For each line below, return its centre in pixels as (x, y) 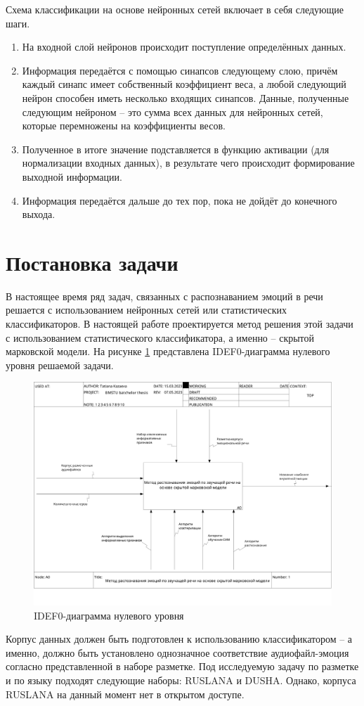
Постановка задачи (92, 262)
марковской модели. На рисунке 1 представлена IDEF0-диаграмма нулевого (168, 351)
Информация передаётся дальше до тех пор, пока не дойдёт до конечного (180, 200)
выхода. (39, 214)
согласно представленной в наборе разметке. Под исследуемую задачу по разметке (182, 666)
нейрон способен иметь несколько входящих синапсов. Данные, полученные (186, 97)
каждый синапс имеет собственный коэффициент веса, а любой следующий (184, 84)
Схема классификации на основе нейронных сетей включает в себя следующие (175, 9)
